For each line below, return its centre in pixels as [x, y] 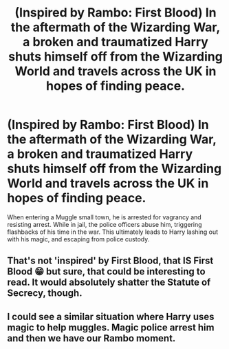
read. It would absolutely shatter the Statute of [109, 282]
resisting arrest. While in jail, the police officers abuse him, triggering [105, 224]
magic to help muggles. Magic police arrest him [111, 327]
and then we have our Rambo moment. [91, 338]
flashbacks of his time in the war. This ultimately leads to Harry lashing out [113, 232]
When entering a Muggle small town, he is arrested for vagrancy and [104, 217]
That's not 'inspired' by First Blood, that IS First [110, 261]
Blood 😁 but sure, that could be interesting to [106, 271]
